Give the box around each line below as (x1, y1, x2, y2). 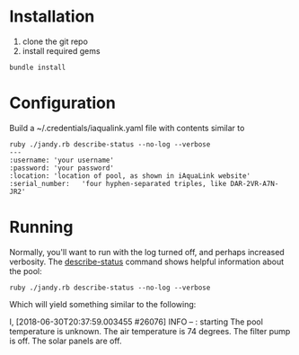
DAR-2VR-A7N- (230, 179, 279, 188)
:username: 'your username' (9, 155, 115, 164)
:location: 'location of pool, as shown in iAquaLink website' (9, 171, 251, 181)
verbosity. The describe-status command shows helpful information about (9, 256, 285, 267)
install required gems (22, 45, 101, 56)
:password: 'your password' (9, 164, 115, 173)
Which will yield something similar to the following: (9, 298, 197, 309)
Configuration (9, 93, 117, 113)
